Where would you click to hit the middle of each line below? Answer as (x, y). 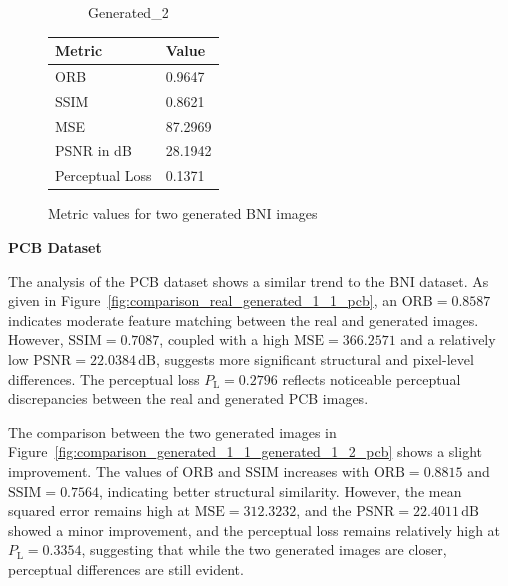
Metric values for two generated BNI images (183, 213)
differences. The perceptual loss (104, 378)
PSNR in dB (93, 150)
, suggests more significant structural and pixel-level (315, 358)
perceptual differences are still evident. (126, 568)
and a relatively (448, 339)
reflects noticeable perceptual (371, 378)
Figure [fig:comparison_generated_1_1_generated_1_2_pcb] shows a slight (245, 451)
